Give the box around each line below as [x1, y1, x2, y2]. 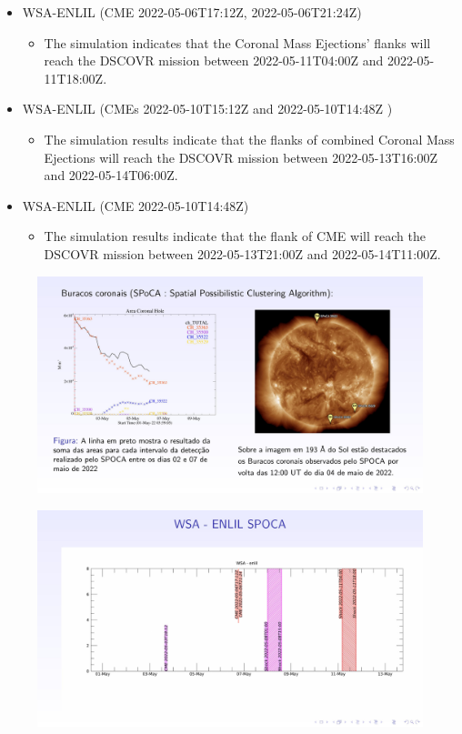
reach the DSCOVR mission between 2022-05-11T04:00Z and [44, 51, 384, 70]
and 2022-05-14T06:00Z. [44, 166, 178, 185]
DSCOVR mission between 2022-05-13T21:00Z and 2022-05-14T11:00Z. [44, 244, 441, 263]
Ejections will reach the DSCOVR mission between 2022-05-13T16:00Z [44, 147, 438, 166]
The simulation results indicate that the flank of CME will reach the [44, 226, 426, 246]
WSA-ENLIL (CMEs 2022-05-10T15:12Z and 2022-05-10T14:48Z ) [22, 99, 393, 118]
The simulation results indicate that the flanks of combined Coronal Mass [44, 129, 455, 148]
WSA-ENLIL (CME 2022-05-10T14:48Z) [22, 196, 249, 215]
